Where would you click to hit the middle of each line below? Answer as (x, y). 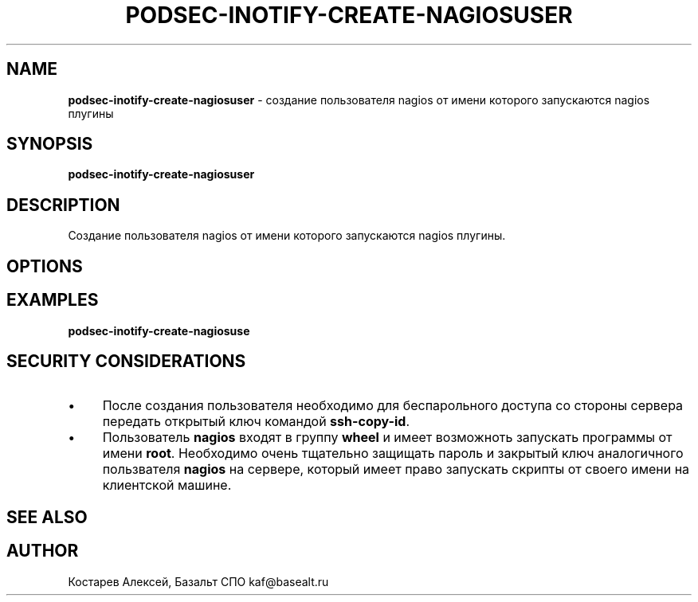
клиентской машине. (167, 485)
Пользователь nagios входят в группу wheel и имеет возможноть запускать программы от (387, 438)
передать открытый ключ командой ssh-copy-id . (256, 422)
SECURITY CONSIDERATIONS (126, 361)
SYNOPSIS (50, 144)
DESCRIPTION (63, 205)
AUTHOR (43, 551)
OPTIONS (45, 266)
